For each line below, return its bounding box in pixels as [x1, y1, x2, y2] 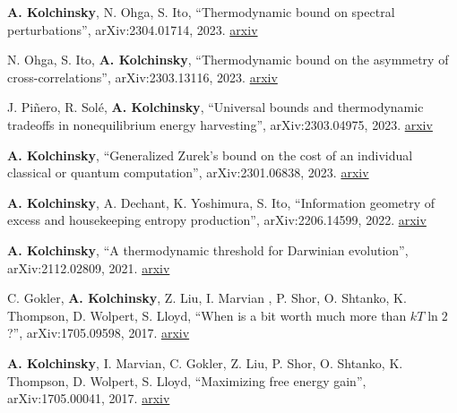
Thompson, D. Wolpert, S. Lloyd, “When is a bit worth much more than [7, 305, 407, 324]
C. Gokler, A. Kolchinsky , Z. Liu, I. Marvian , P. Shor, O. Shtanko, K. [7, 288, 407, 307]
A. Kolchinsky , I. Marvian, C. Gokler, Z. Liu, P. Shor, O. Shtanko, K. [7, 353, 403, 372]
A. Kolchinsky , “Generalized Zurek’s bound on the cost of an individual [7, 145, 413, 164]
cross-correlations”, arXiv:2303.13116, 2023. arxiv [7, 67, 278, 86]
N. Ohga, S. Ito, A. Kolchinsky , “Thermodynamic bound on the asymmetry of [7, 50, 449, 69]
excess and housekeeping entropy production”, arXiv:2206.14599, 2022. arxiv [7, 211, 427, 229]
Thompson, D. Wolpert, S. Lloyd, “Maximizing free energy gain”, [7, 371, 366, 390]
